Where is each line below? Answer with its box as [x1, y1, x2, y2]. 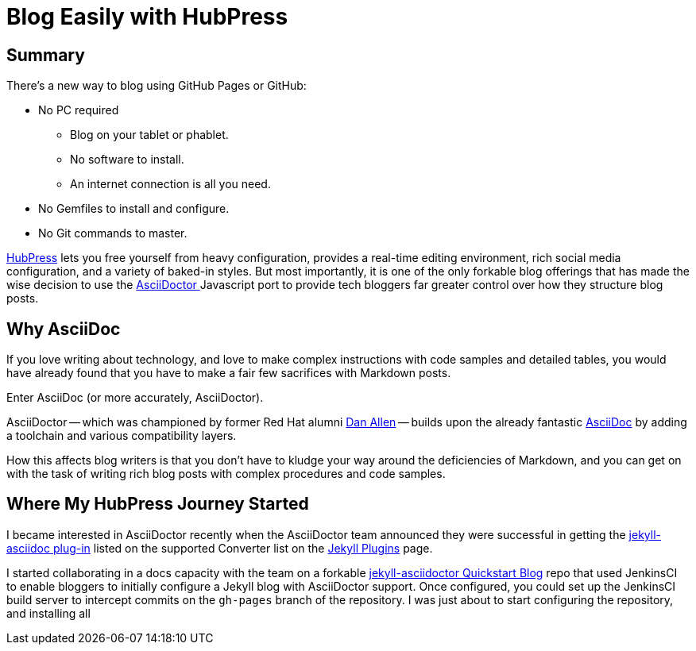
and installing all [6, 606, 91, 620]
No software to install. [70, 152, 184, 167]
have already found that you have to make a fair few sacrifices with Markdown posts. [6, 366, 451, 380]
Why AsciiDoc [6, 318, 121, 339]
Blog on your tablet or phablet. [70, 128, 229, 142]
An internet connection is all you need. [70, 177, 271, 191]
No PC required [38, 103, 119, 117]
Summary [6, 44, 85, 65]
